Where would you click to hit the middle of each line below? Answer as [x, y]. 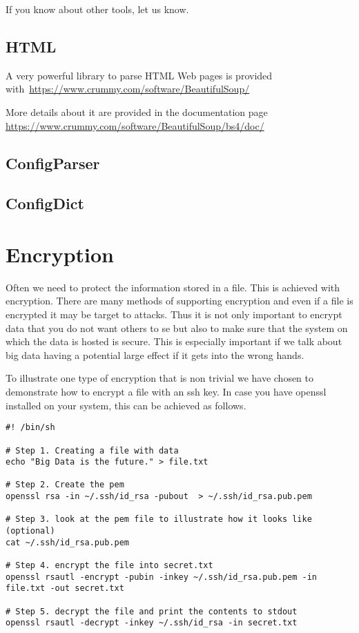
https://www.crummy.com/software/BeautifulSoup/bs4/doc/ [135, 125]
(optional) [30, 531]
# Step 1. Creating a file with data [92, 450]
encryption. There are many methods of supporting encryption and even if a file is [179, 301]
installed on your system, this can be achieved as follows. [126, 405]
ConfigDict [45, 203]
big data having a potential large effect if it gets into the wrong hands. [155, 354]
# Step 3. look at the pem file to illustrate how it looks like [159, 519]
